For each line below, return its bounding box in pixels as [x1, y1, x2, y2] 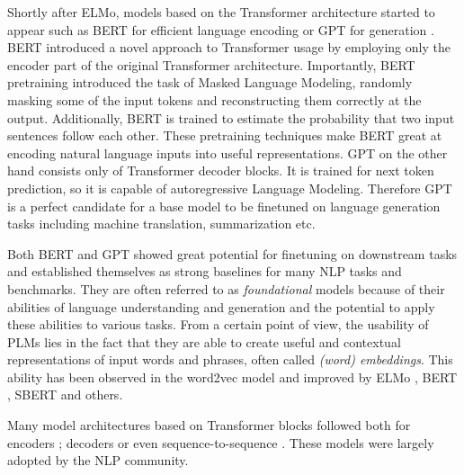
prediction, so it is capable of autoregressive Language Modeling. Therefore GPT [7, 178, 452, 197]
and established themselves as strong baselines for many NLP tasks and [7, 262, 402, 281]
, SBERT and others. [7, 385, 123, 404]
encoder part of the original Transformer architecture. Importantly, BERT [7, 55, 415, 74]
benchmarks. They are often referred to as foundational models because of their [7, 279, 445, 298]
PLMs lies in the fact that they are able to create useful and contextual [7, 332, 401, 351]
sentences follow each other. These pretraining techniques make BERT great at [7, 126, 442, 145]
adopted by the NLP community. [7, 451, 189, 470]
